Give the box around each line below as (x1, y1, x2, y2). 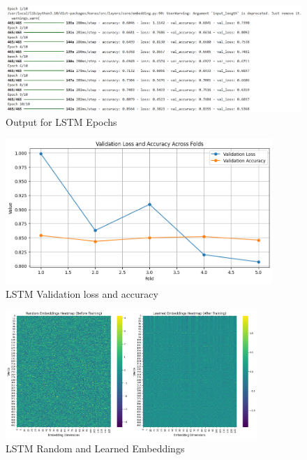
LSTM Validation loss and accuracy (6, 286, 158, 301)
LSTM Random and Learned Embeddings (6, 440, 185, 455)
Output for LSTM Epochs (6, 114, 117, 129)
